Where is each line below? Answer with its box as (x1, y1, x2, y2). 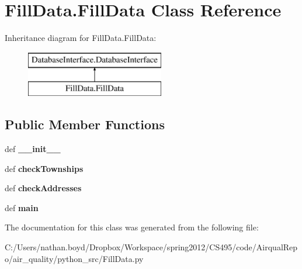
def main (5, 201, 39, 213)
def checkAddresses (5, 182, 82, 194)
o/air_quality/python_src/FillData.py (5, 252, 144, 264)
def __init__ (5, 143, 61, 155)
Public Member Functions (5, 115, 165, 133)
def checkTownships (5, 162, 84, 174)
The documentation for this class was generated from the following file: (5, 221, 259, 233)
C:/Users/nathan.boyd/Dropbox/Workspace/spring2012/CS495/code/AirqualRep (5, 241, 298, 253)
